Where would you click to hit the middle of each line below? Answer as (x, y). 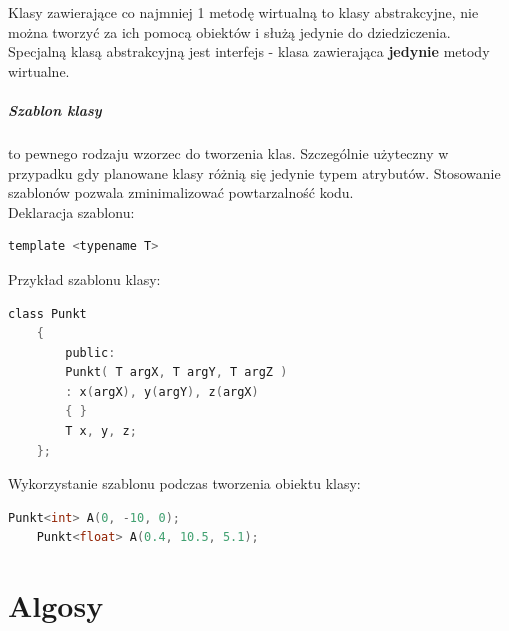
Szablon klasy (55, 109)
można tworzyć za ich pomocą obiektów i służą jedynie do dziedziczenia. (229, 31)
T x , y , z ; (101, 431)
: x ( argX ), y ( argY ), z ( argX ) (162, 391)
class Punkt (47, 313)
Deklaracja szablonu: (71, 211)
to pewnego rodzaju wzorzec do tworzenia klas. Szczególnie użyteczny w (228, 152)
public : (90, 352)
